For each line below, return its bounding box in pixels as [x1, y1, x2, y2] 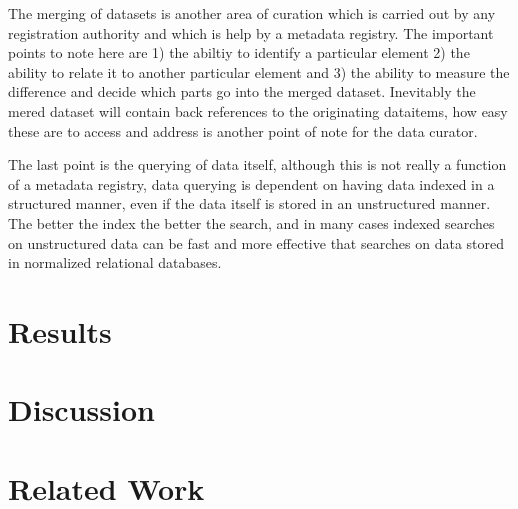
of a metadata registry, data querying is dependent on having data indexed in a [8, 173, 495, 194]
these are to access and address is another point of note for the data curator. [8, 120, 478, 141]
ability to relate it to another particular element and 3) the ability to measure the [8, 61, 510, 82]
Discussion [8, 389, 155, 430]
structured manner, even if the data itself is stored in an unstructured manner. [8, 193, 491, 214]
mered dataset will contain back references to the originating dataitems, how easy [8, 100, 508, 121]
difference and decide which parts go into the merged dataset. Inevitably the [8, 81, 476, 102]
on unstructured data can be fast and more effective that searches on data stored [8, 232, 504, 253]
